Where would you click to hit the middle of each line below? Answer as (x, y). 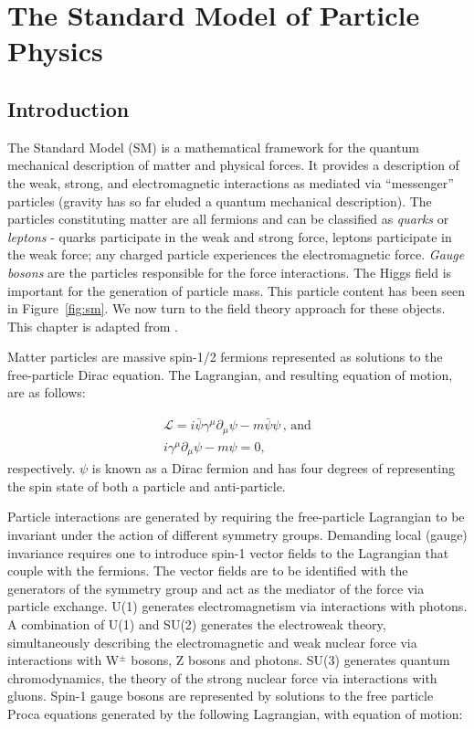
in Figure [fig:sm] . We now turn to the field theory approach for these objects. (226, 308)
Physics (55, 51)
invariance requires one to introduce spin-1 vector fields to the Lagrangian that (228, 552)
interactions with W (63, 660)
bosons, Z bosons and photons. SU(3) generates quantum (290, 660)
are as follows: (47, 392)
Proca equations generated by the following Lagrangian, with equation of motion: (235, 713)
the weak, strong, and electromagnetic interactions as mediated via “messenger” (231, 182)
